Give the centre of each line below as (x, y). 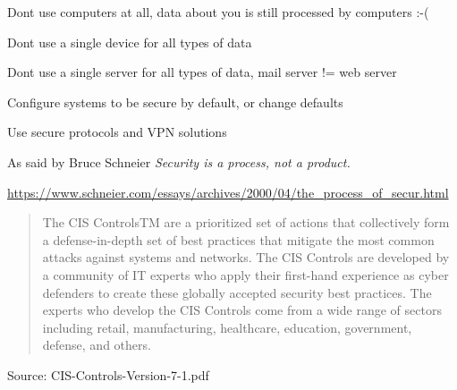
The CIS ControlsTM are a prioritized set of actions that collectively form (246, 222)
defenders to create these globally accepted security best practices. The (237, 292)
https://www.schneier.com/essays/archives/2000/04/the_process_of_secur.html (228, 192)
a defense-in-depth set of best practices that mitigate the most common (238, 239)
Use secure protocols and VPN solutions (117, 132)
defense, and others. (97, 345)
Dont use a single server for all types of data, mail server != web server (202, 72)
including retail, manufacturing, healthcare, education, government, (227, 327)
